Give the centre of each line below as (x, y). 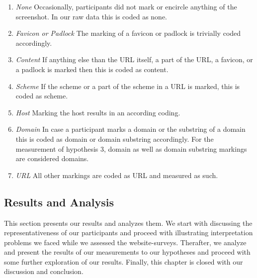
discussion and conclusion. (44, 271)
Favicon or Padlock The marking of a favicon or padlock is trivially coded (128, 33)
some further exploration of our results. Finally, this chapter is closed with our (124, 261)
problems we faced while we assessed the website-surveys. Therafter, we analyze (125, 242)
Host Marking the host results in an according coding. (98, 112)
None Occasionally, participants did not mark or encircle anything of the (126, 6)
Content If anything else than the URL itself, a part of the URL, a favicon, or (134, 59)
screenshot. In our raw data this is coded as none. (91, 16)
